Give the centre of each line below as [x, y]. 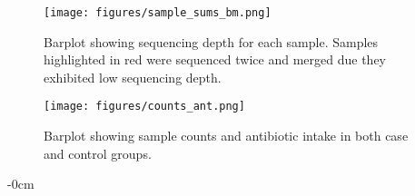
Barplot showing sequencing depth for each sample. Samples [211, 41]
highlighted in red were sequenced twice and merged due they [215, 59]
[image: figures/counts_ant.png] [144, 107]
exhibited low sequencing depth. [133, 77]
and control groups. [98, 153]
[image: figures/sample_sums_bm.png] [158, 13]
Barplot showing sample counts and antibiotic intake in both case [226, 136]
